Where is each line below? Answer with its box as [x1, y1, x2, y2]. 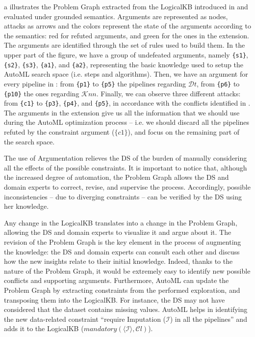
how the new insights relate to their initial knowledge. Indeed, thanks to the [4, 256, 233, 266]
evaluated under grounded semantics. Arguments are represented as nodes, [4, 11, 228, 21]
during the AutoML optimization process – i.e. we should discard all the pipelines [4, 117, 250, 127]
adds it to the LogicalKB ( [4, 323, 84, 334]
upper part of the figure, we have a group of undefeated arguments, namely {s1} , [4, 49, 248, 59]
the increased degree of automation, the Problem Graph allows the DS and [4, 172, 229, 182]
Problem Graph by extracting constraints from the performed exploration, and [4, 284, 240, 295]
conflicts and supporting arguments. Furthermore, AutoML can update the [4, 275, 229, 285]
